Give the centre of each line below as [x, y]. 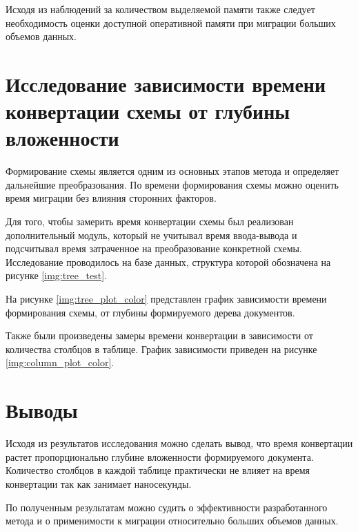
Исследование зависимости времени [166, 83]
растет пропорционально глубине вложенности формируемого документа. [160, 456]
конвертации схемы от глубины [148, 111]
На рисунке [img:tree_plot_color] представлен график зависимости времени [166, 299]
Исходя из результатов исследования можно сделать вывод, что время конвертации [179, 443]
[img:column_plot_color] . [60, 362]
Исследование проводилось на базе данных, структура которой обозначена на [168, 262]
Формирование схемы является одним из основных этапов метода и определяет [172, 171]
